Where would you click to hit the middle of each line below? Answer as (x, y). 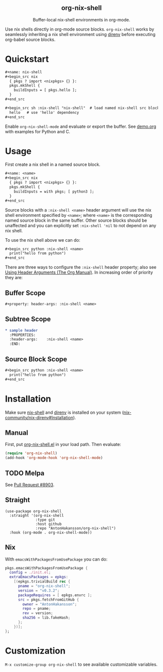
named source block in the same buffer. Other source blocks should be (76, 220)
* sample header (21, 330)
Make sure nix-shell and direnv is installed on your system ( (64, 412)
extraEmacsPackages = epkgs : (39, 577)
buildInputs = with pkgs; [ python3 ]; (54, 192)
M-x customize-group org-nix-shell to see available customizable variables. (81, 664)
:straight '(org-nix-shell (37, 515)
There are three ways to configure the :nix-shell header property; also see (81, 267)
